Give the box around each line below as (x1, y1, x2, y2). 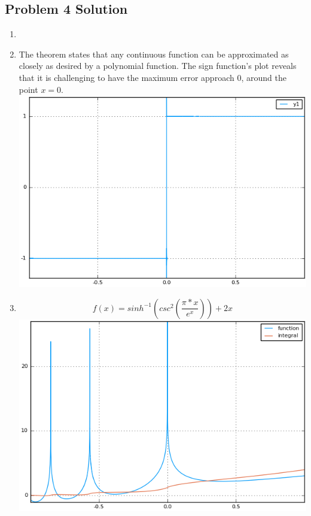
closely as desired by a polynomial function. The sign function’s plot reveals (19, 59, 297, 72)
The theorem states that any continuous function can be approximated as (19, 47, 289, 60)
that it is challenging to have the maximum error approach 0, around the (19, 71, 286, 83)
